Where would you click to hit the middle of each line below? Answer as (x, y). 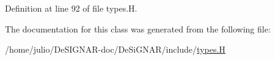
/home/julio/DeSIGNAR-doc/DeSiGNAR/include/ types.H (115, 49)
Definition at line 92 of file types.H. (71, 8)
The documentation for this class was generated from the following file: (138, 28)
